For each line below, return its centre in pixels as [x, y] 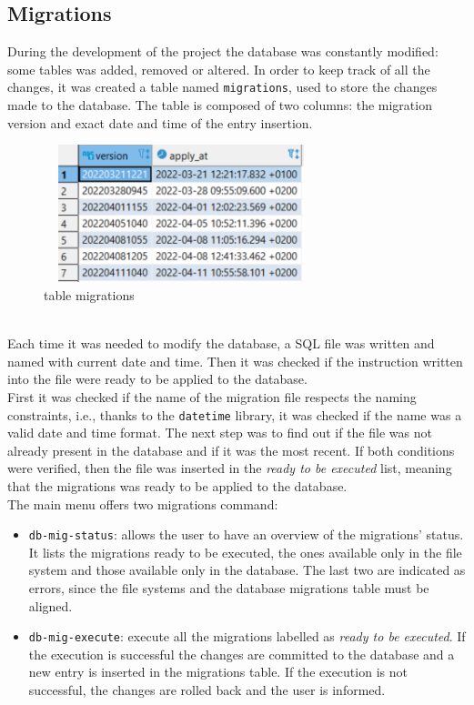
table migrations [89, 295]
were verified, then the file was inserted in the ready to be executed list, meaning [230, 468]
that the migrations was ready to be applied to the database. [177, 486]
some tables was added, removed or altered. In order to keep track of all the [219, 69]
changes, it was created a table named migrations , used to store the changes [222, 87]
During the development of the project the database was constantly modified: [223, 51]
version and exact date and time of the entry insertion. [160, 122]
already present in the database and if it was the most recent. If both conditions [231, 450]
